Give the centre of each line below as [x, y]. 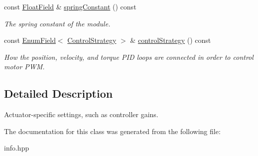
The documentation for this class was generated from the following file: [112, 131]
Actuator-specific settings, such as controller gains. [81, 114]
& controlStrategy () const [171, 40]
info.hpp [17, 148]
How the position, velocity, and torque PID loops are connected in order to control [129, 57]
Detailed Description [59, 93]
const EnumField [30, 40]
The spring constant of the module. [57, 23]
